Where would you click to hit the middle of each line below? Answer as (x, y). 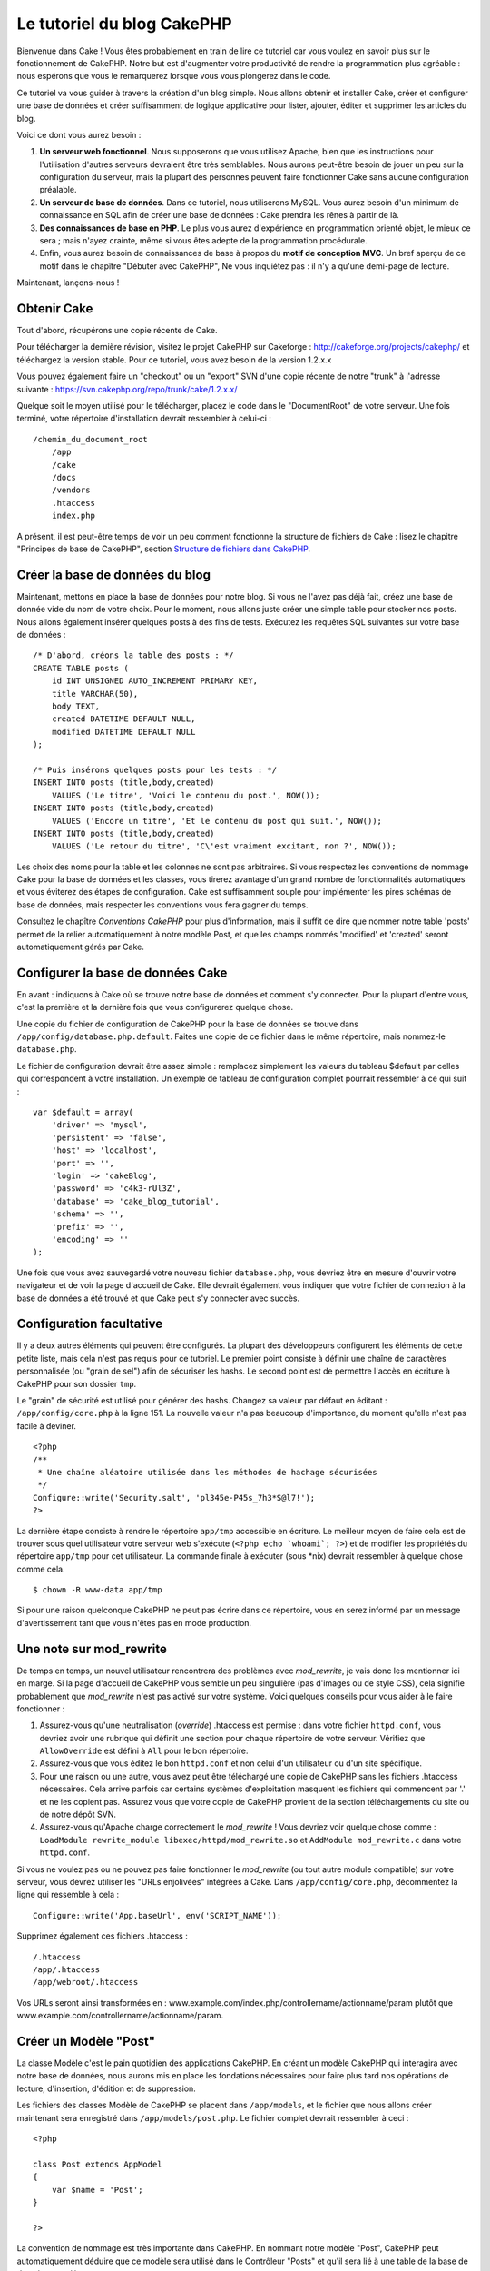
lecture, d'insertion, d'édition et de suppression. (107, 2088)
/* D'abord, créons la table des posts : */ (134, 655)
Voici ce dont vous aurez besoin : (79, 134)
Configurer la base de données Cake (122, 972)
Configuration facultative (90, 1324)
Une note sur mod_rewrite (92, 1649)
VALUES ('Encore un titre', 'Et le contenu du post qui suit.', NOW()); (217, 821)
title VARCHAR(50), (95, 694)
